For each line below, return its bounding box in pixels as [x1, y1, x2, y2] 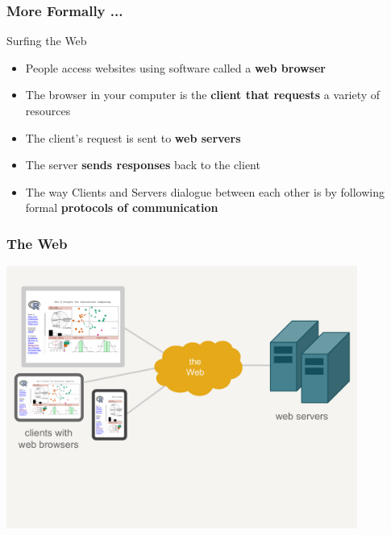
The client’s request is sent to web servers [25, 129, 241, 146]
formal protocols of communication [25, 199, 218, 216]
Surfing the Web [6, 32, 87, 49]
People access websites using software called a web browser [25, 59, 326, 76]
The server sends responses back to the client [25, 156, 260, 173]
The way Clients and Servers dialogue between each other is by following [25, 183, 385, 200]
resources [25, 102, 71, 118]
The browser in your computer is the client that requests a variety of [25, 86, 381, 103]
